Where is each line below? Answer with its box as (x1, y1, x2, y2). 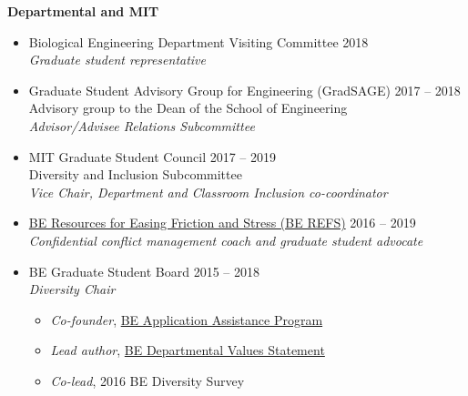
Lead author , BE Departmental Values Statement (50, 340, 325, 360)
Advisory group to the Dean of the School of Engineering (28, 98, 348, 117)
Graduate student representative (28, 50, 207, 69)
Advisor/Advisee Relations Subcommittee (28, 116, 255, 135)
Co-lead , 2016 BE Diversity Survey (50, 371, 245, 390)
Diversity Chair (28, 279, 116, 299)
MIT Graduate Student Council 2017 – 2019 (28, 147, 277, 166)
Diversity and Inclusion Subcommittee (28, 165, 242, 184)
